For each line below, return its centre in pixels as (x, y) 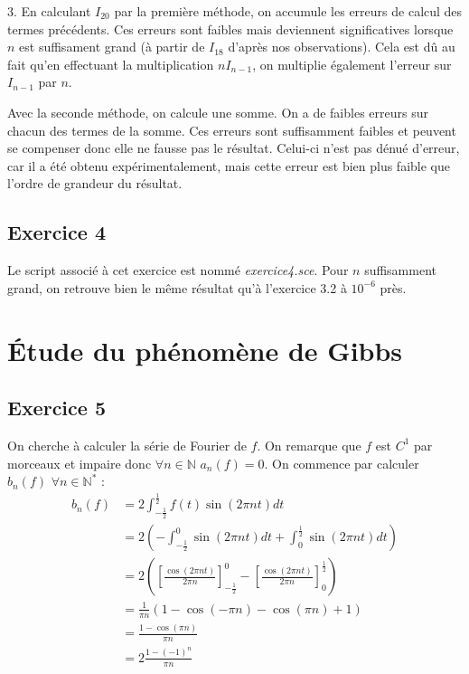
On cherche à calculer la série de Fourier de (127, 445)
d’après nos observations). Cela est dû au (342, 47)
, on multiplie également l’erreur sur (352, 64)
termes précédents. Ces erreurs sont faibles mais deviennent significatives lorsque (230, 28)
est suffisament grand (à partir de (112, 47)
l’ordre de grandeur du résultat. (95, 183)
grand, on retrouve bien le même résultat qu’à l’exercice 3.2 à (177, 287)
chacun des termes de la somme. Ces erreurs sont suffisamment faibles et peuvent (232, 130)
